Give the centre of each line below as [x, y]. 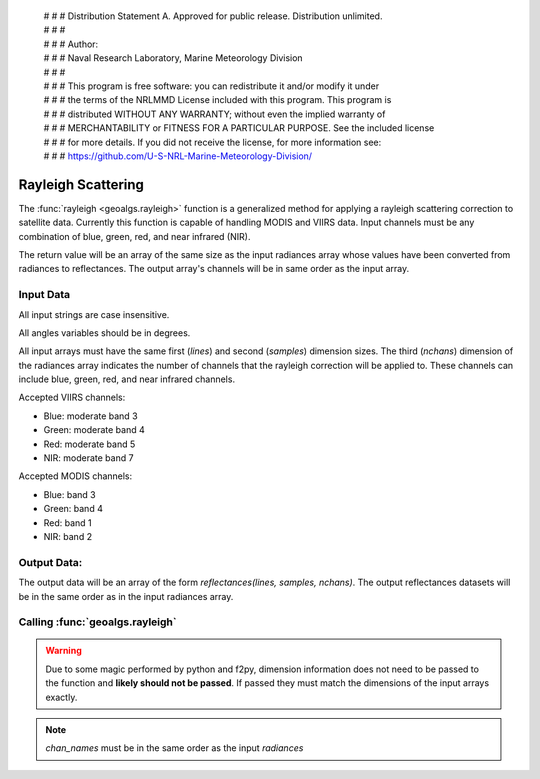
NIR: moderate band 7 [88, 458]
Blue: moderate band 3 [91, 416]
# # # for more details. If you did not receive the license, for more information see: [212, 142]
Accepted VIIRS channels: [72, 397]
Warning [63, 651]
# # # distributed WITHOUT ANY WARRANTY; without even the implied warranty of [214, 114]
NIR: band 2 [68, 536]
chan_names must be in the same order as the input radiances [174, 748]
